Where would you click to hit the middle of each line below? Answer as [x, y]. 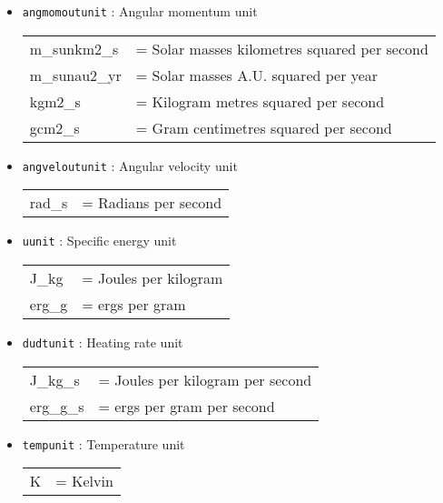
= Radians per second [152, 203]
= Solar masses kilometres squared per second [282, 48]
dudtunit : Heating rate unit [103, 342]
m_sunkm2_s [74, 48]
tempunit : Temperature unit [103, 443]
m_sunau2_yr [75, 75]
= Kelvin [84, 481]
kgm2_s [55, 101]
